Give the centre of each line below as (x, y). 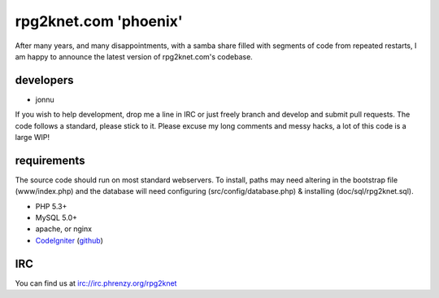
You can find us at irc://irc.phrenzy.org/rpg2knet (96, 283)
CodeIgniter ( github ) (69, 240)
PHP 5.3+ (51, 206)
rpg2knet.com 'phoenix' (99, 21)
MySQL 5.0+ (56, 218)
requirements (50, 160)
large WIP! (33, 138)
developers (44, 80)
